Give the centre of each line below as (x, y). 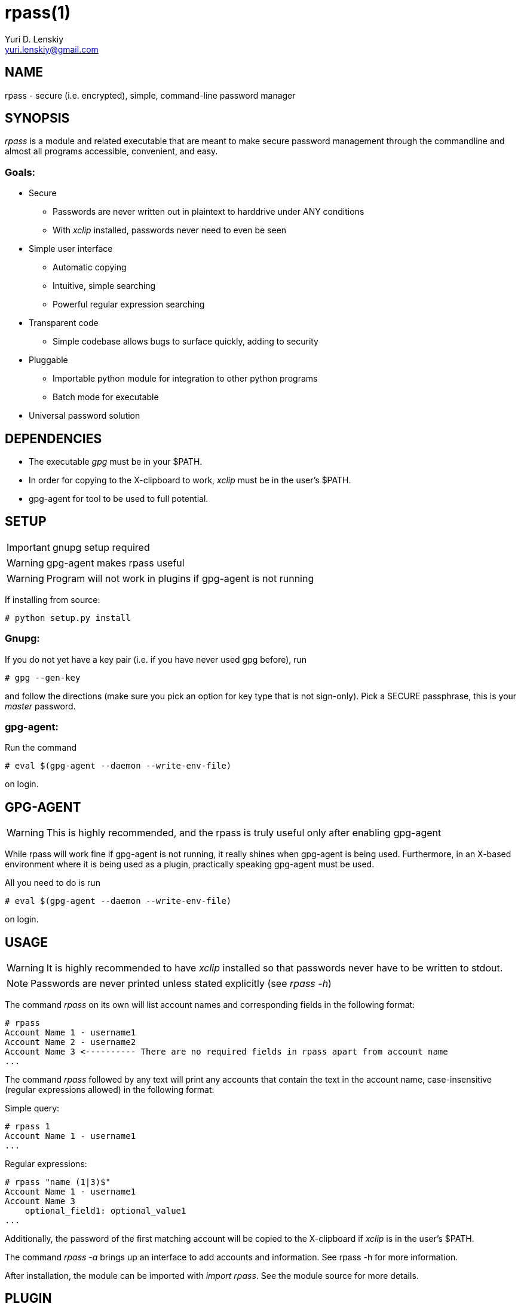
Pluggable (48, 360)
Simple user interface (71, 249)
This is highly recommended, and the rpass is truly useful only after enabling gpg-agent (244, 833)
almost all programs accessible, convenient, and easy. (111, 151)
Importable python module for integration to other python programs (185, 379)
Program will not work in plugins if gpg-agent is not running (180, 578)
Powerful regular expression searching (129, 304)
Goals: (20, 172)
